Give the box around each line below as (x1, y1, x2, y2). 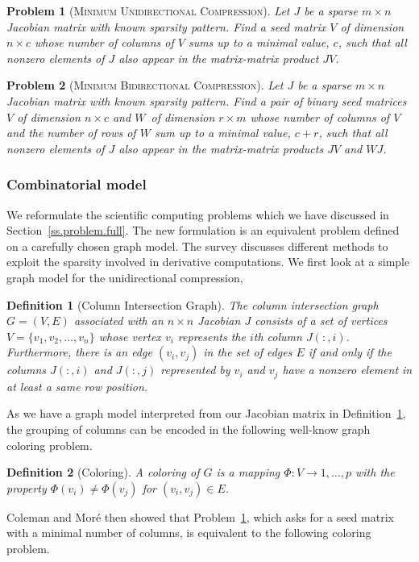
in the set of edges (203, 343, 292, 360)
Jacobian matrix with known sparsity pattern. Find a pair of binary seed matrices (6, 92, 407, 109)
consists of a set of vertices (255, 312, 388, 329)
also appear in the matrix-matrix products (118, 139, 324, 156)
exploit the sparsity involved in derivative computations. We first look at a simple (6, 253, 410, 270)
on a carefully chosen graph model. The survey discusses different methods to (6, 237, 388, 254)
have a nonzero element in (282, 361, 413, 378)
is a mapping (216, 464, 280, 481)
